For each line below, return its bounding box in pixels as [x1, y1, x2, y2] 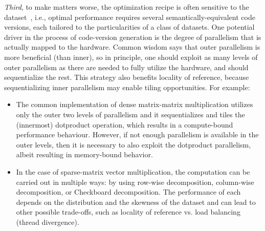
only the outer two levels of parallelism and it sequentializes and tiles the [16, 109, 245, 119]
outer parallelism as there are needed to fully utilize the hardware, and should [4, 61, 249, 72]
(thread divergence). [16, 216, 79, 227]
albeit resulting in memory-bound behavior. [16, 149, 153, 160]
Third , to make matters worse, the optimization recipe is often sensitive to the [4, 2, 249, 12]
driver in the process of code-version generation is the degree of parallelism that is [4, 31, 261, 42]
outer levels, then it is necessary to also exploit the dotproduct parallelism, [16, 139, 251, 150]
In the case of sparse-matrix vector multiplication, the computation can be [16, 166, 250, 177]
